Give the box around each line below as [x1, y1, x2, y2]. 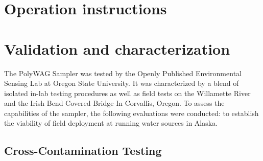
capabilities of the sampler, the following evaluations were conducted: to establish [4, 107, 259, 118]
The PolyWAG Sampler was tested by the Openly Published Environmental [4, 67, 242, 78]
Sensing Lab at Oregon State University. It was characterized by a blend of [4, 78, 239, 88]
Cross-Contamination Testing [4, 143, 162, 158]
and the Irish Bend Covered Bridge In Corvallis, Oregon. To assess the [4, 98, 225, 108]
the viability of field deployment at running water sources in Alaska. [4, 118, 218, 128]
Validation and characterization [4, 38, 230, 59]
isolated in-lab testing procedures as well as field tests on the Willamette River [4, 87, 251, 98]
